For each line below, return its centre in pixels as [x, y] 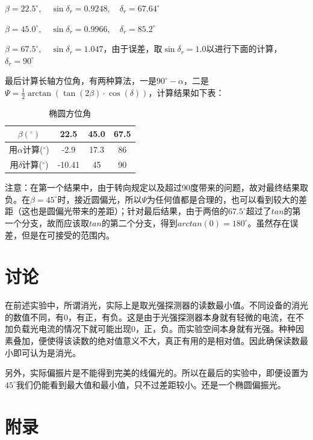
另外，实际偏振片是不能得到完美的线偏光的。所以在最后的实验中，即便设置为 [156, 373]
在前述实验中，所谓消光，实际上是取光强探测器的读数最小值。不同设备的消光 [156, 305]
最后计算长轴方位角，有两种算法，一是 [81, 81]
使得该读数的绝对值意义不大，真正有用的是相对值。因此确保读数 [173, 341]
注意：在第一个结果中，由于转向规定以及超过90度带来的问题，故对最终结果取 [156, 187]
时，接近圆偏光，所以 [100, 199]
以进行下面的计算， [244, 49]
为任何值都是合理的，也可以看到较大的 [223, 199]
